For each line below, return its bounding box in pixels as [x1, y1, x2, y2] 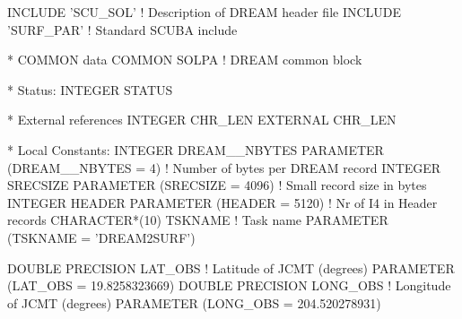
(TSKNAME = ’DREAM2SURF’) [7, 228, 196, 246]
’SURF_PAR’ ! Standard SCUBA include [7, 20, 238, 39]
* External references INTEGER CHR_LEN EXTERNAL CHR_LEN [7, 110, 397, 129]
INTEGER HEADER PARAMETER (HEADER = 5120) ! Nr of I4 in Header [7, 193, 438, 211]
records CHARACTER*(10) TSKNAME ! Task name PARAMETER [7, 211, 388, 229]
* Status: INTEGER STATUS [7, 80, 173, 99]
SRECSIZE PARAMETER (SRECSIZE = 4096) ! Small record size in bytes [7, 176, 427, 194]
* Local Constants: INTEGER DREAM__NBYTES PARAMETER [7, 140, 384, 159]
